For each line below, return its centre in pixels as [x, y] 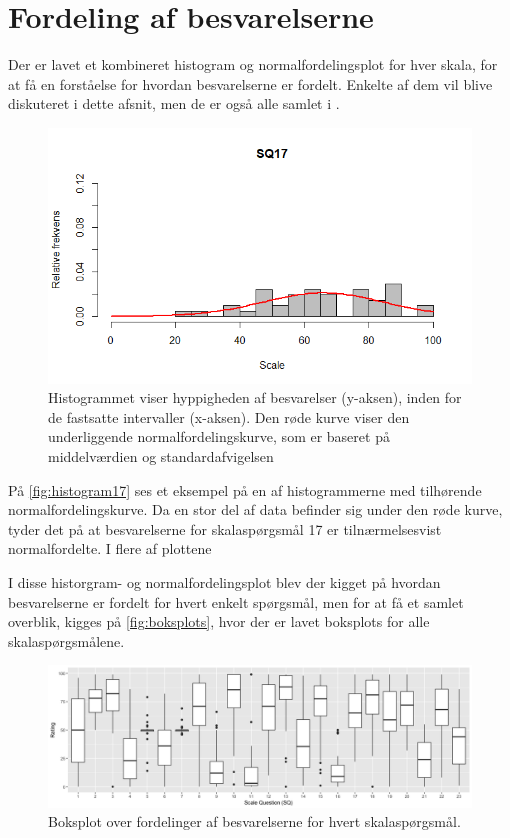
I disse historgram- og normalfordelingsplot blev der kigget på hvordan [224, 582]
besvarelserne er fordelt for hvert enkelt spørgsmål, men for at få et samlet [236, 601]
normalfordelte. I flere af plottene [110, 548]
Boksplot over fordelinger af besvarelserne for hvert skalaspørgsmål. [254, 821]
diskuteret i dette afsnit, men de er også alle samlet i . [174, 103]
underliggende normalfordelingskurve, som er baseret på [219, 436]
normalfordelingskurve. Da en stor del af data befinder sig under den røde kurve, [255, 509]
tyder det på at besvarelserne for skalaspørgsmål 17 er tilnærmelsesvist [225, 528]
